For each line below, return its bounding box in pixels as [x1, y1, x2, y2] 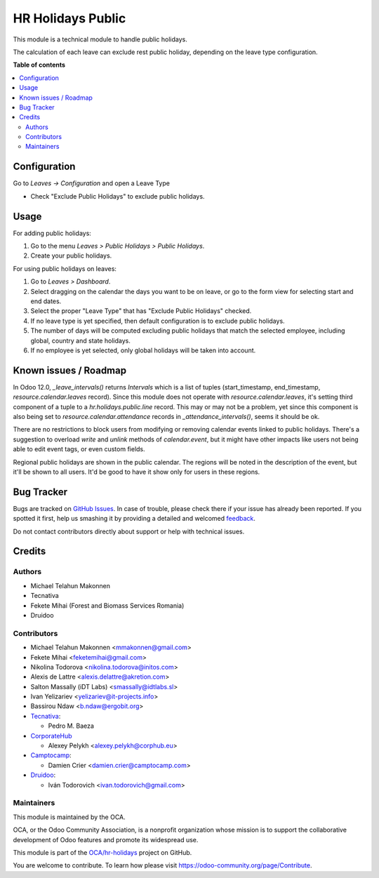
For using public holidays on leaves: [13, 264, 117, 273]
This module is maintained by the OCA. [13, 813, 126, 821]
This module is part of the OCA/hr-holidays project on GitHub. [13, 848, 192, 856]
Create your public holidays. [30, 251, 112, 260]
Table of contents [13, 60, 66, 69]
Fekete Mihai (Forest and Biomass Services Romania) [30, 601, 185, 610]
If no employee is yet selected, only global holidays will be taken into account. [30, 346, 256, 354]
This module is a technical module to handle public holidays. [13, 35, 187, 44]
